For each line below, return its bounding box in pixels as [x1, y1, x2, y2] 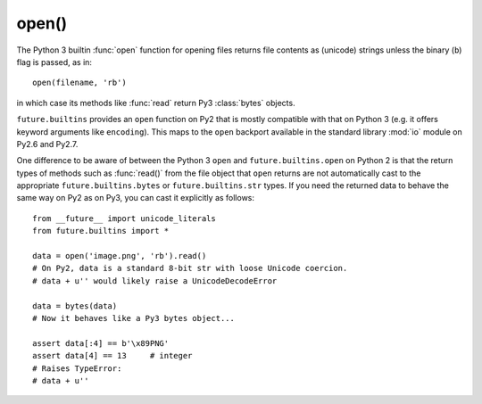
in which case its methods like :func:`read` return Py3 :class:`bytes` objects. [16, 97, 295, 108]
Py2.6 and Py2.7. [16, 138, 79, 149]
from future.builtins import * [32, 226, 170, 236]
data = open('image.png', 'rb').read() [32, 251, 207, 261]
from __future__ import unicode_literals [32, 213, 216, 223]
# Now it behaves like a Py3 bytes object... [32, 313, 236, 323]
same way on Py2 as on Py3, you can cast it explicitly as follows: [16, 193, 254, 203]
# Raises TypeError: [32, 363, 122, 374]
